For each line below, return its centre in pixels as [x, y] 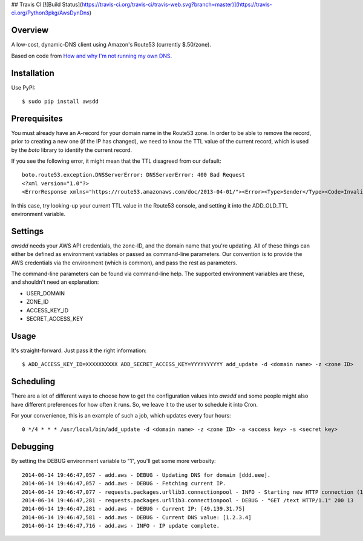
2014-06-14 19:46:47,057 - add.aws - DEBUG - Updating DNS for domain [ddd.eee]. [146, 475]
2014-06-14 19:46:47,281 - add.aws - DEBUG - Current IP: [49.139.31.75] [134, 509]
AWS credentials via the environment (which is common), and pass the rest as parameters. [124, 263]
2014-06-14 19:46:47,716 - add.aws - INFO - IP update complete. [121, 526]
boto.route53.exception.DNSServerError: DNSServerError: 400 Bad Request [134, 175]
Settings [28, 231]
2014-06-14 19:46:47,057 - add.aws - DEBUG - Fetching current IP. [124, 484]
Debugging [33, 447]
